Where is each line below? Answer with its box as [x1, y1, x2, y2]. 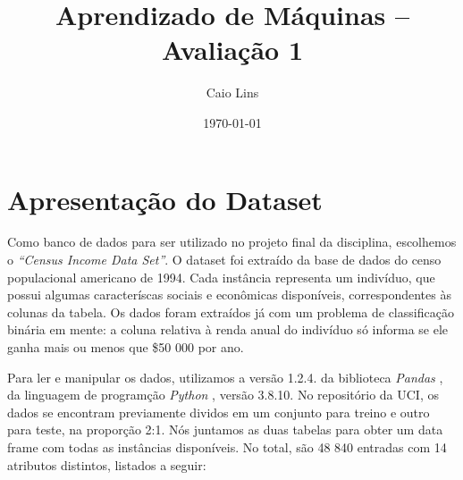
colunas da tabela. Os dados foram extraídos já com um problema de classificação [7, 302, 454, 321]
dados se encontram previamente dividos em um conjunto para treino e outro [7, 402, 430, 421]
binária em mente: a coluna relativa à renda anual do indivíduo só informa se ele [7, 320, 449, 339]
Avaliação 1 [161, 31, 303, 68]
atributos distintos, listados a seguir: [7, 455, 206, 474]
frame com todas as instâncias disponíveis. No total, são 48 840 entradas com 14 [7, 437, 447, 456]
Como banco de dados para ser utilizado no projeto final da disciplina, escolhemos [7, 232, 457, 251]
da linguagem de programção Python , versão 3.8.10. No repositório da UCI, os [7, 385, 439, 404]
